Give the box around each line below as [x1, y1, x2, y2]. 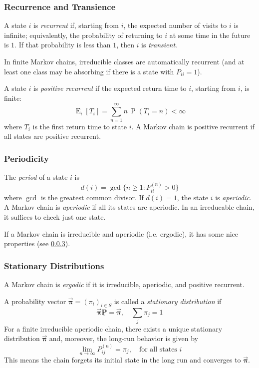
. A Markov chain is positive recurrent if [131, 121, 255, 131]
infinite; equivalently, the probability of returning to [4, 29, 163, 40]
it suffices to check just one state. [4, 211, 106, 222]
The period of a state [4, 171, 68, 182]
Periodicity [4, 152, 49, 164]
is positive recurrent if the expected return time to [33, 83, 187, 93]
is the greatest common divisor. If [40, 192, 144, 202]
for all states [139, 346, 177, 353]
